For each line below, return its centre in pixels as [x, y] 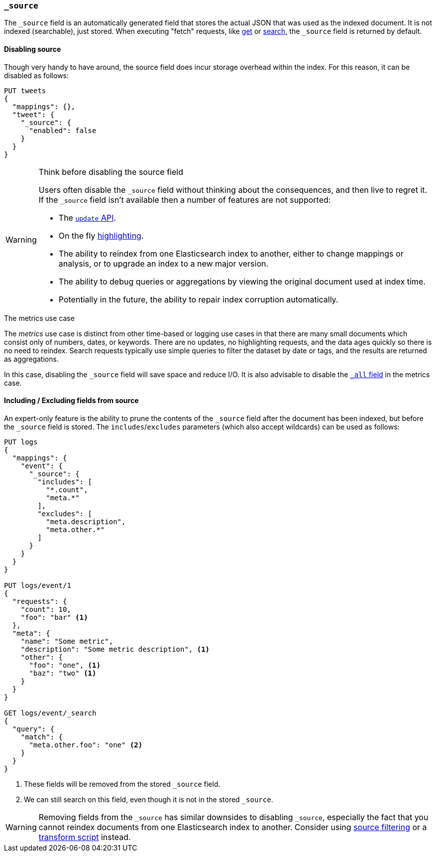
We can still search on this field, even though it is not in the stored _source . [149, 799]
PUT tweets [25, 90]
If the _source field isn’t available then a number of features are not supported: [185, 200]
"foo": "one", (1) [65, 665]
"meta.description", [86, 521]
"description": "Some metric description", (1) [115, 649]
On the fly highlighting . [101, 235]
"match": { [42, 737]
